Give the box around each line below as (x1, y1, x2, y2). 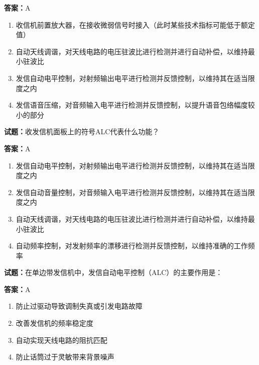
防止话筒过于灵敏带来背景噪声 (16, 351, 114, 362)
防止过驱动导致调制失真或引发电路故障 (16, 301, 143, 311)
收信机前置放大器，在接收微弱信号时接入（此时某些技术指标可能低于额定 (16, 19, 255, 30)
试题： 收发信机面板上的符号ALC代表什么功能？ (4, 126, 160, 137)
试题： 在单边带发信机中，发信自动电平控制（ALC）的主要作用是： (4, 267, 223, 278)
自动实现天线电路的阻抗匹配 (16, 334, 107, 345)
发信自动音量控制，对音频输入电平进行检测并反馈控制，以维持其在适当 (16, 187, 248, 197)
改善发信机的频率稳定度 (16, 318, 93, 328)
